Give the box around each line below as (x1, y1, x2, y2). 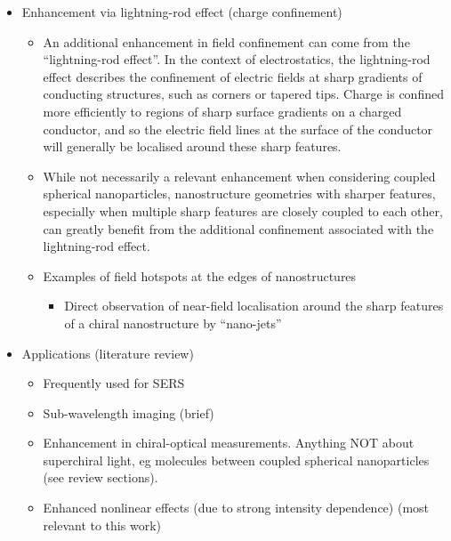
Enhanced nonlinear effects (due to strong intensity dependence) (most (43, 498, 430, 517)
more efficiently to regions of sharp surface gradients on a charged (43, 101, 402, 120)
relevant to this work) (43, 515, 161, 534)
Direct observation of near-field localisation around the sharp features (64, 296, 444, 315)
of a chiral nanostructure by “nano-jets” (64, 313, 282, 332)
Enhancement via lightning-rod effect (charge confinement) (21, 3, 342, 20)
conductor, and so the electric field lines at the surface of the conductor (43, 119, 433, 138)
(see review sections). (43, 468, 158, 487)
